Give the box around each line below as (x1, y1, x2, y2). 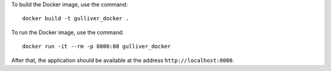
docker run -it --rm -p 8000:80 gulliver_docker (22, 43, 171, 50)
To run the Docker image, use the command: (11, 28, 124, 36)
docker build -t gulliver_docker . (22, 15, 129, 22)
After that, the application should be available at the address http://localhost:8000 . (11, 56, 235, 64)
